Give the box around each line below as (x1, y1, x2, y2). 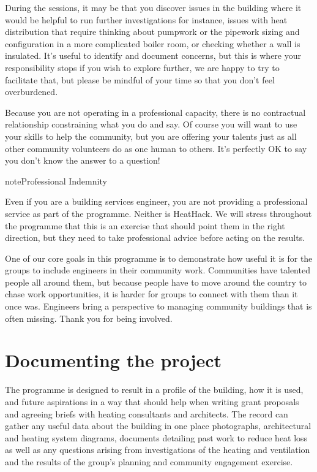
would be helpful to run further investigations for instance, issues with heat (5, 13, 288, 26)
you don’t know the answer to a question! (5, 154, 160, 167)
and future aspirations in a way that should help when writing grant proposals (5, 395, 299, 408)
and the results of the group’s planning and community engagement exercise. (5, 455, 293, 468)
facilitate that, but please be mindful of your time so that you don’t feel (5, 73, 275, 86)
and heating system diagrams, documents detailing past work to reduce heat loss (5, 431, 308, 444)
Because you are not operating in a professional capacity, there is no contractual (5, 105, 306, 118)
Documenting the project (5, 348, 222, 373)
